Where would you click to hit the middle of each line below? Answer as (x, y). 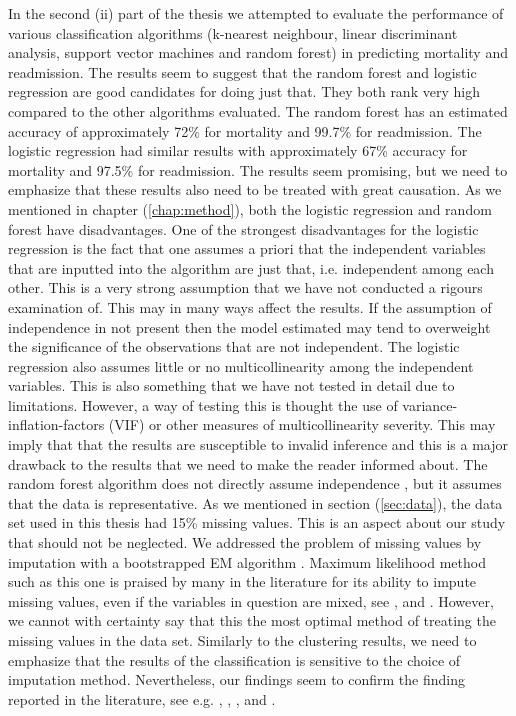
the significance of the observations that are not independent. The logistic (234, 346)
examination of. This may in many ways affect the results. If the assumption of (250, 306)
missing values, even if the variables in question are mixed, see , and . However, (251, 600)
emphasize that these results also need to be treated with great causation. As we (255, 189)
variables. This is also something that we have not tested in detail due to (231, 385)
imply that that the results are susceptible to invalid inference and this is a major (258, 444)
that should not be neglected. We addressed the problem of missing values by (245, 542)
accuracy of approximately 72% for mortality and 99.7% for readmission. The (245, 130)
